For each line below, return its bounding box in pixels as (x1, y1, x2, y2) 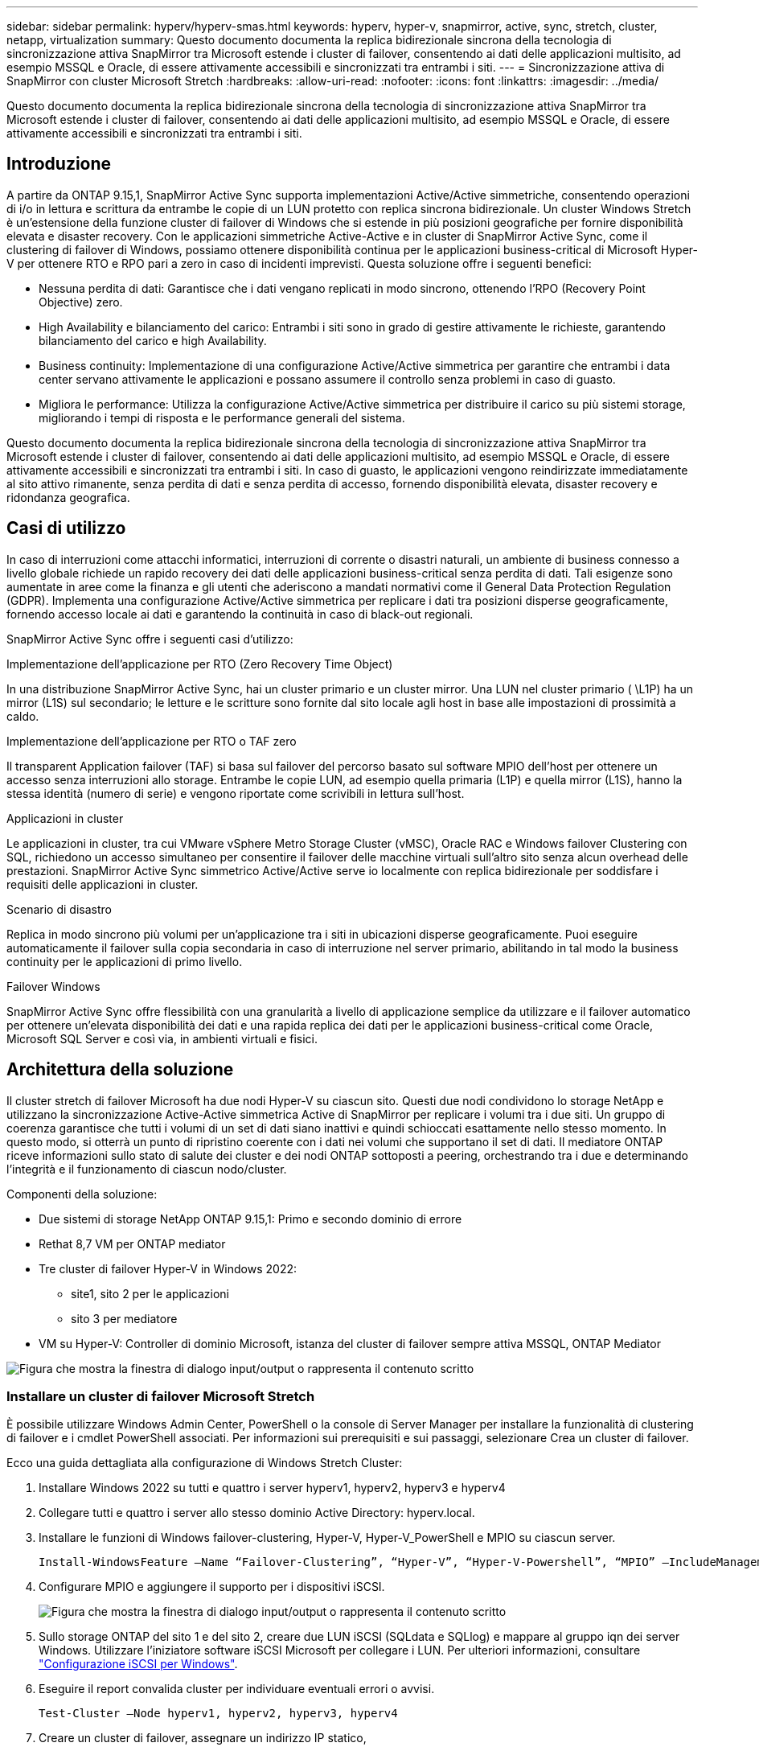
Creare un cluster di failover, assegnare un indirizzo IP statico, (39, 1731, 367, 1745)
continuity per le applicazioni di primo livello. (6, 954, 243, 968)
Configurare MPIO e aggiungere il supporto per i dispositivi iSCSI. (39, 1580, 385, 1594)
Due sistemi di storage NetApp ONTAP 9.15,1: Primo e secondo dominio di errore (39, 1211, 462, 1226)
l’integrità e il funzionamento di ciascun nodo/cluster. (6, 1161, 287, 1176)
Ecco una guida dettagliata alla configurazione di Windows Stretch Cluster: (6, 1456, 403, 1470)
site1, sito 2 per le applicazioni (71, 1286, 230, 1301)
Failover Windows (6, 979, 101, 993)
